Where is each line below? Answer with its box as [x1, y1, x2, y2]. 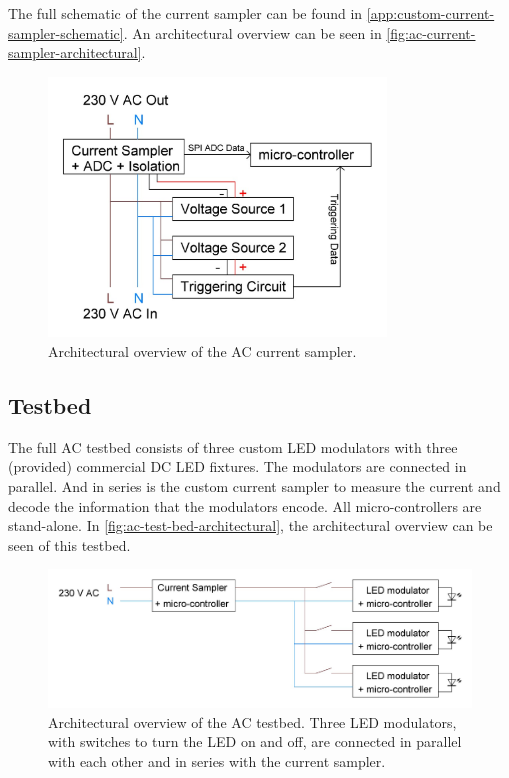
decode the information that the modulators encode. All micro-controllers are [8, 495, 482, 516]
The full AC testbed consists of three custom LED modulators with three [8, 436, 458, 457]
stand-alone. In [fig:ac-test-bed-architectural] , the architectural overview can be [8, 515, 493, 536]
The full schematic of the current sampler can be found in [8, 3, 363, 23]
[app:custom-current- [366, 3, 495, 23]
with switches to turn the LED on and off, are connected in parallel [48, 731, 462, 752]
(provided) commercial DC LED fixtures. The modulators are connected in [8, 456, 467, 477]
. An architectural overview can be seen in [123, 22, 382, 43]
